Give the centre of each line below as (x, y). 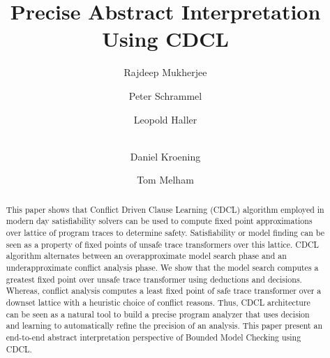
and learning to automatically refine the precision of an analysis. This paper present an (164, 326)
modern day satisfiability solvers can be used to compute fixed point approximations (159, 221)
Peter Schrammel (165, 95)
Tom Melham (165, 180)
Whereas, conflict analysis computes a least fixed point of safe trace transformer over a (164, 291)
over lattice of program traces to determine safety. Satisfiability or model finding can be (165, 232)
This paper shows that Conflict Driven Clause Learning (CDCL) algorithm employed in (165, 209)
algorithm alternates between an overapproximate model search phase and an (146, 256)
